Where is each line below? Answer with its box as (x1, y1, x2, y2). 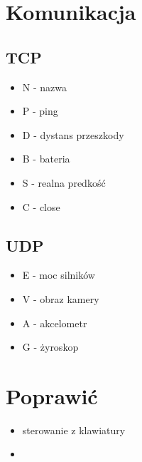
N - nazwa (22, 79, 67, 94)
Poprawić (6, 381, 98, 410)
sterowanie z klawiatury (22, 422, 126, 437)
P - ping (22, 103, 58, 118)
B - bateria (22, 151, 70, 166)
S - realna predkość (22, 175, 106, 190)
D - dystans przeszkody (22, 127, 124, 142)
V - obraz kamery (22, 291, 99, 306)
